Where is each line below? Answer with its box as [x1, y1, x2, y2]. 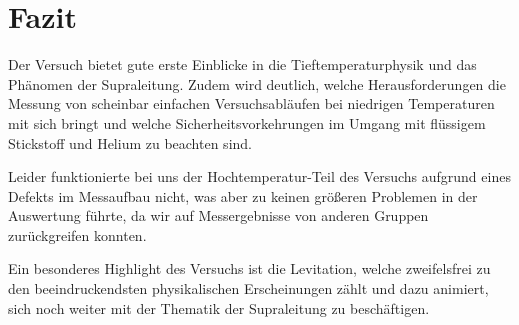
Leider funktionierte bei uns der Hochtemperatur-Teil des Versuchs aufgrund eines [8, 166, 511, 187]
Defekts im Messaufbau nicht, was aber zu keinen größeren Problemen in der [8, 185, 478, 206]
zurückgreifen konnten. [8, 224, 147, 245]
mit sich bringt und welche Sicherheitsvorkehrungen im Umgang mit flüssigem [8, 112, 486, 133]
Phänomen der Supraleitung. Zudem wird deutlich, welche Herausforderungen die [8, 73, 506, 94]
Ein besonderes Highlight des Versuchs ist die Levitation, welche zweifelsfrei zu [8, 258, 491, 279]
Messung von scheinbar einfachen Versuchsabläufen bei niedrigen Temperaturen [8, 93, 495, 114]
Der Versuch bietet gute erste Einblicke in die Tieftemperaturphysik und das [8, 54, 477, 75]
